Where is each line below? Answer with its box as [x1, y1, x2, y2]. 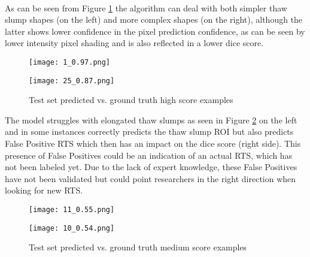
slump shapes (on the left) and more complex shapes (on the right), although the [5, 13, 303, 26]
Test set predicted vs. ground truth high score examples [29, 93, 233, 106]
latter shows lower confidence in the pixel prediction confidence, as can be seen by [5, 25, 305, 37]
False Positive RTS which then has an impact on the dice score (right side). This [5, 137, 301, 150]
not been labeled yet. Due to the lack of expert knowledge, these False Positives [5, 161, 297, 173]
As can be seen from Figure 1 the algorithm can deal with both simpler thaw [5, 1, 287, 14]
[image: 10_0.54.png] [29, 223, 115, 232]
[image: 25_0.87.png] [29, 76, 115, 85]
